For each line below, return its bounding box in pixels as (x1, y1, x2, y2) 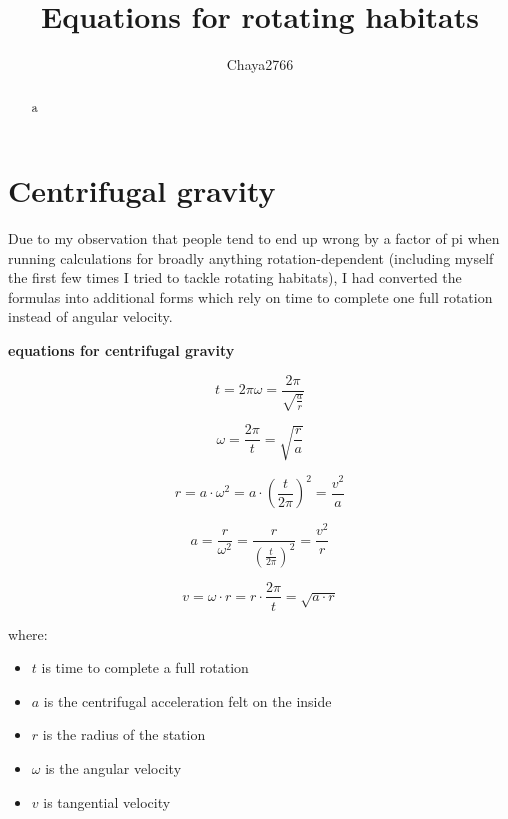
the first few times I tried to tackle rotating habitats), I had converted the (8, 267, 462, 288)
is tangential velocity (43, 791, 171, 812)
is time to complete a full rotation (41, 657, 249, 678)
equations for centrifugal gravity (8, 340, 235, 361)
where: (8, 623, 48, 644)
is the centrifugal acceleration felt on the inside (43, 690, 332, 711)
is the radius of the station (42, 724, 206, 745)
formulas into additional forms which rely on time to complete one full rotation (8, 286, 493, 307)
